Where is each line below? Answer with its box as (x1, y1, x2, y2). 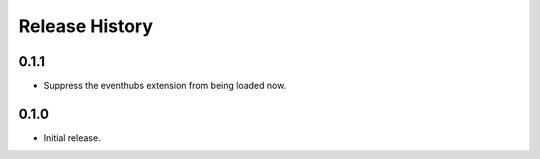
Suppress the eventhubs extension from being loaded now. (43, 80, 287, 92)
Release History (18, 15, 154, 37)
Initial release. (43, 131, 101, 144)
